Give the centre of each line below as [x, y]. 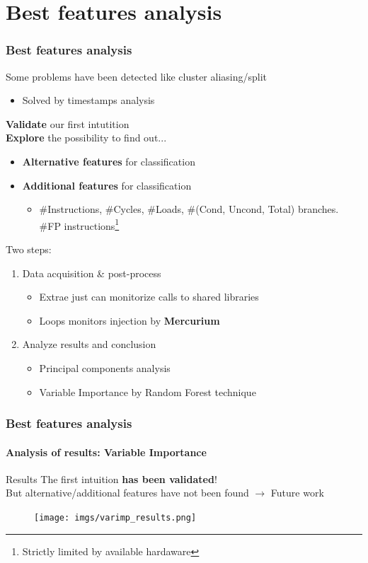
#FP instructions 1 [79, 224]
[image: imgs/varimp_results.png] [115, 517]
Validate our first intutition [68, 123]
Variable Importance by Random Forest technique [148, 391]
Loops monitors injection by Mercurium [130, 320]
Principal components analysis [105, 367]
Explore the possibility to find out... [86, 138]
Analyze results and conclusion [89, 344]
